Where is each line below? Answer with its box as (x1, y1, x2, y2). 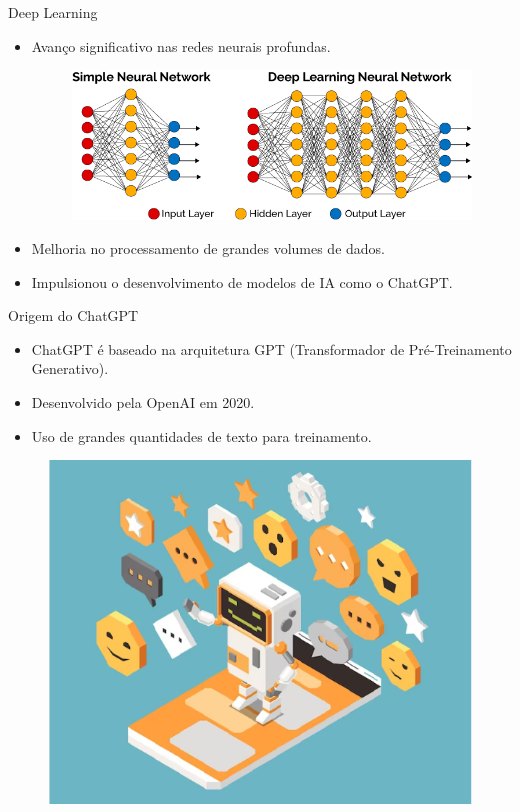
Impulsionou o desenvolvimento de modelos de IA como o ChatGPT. (31, 271, 453, 292)
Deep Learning (8, 2, 98, 22)
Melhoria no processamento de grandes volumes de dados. (31, 238, 386, 258)
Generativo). (31, 358, 109, 379)
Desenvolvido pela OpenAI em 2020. (31, 391, 255, 412)
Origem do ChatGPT (8, 305, 139, 326)
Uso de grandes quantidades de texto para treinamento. (31, 425, 372, 446)
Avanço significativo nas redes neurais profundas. (31, 35, 331, 56)
